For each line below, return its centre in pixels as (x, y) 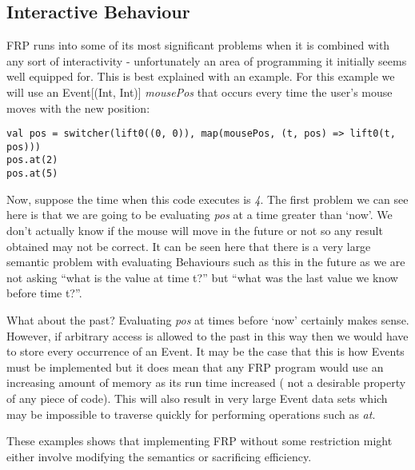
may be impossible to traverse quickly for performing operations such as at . (191, 414)
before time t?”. (44, 293)
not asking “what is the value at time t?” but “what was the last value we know (202, 277)
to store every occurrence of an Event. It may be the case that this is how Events (206, 351)
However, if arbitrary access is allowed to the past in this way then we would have (207, 335)
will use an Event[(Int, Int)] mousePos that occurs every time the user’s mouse (200, 92)
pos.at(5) (32, 174)
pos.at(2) (32, 160)
